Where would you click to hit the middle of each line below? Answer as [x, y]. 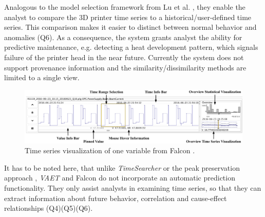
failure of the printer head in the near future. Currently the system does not [124, 57]
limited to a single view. [42, 77]
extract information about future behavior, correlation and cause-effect [116, 198]
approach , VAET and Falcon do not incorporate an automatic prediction [120, 178]
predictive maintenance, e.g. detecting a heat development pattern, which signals [131, 47]
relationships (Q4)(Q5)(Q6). [49, 208]
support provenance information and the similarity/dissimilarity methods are [125, 67]
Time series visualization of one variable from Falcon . [110, 150]
